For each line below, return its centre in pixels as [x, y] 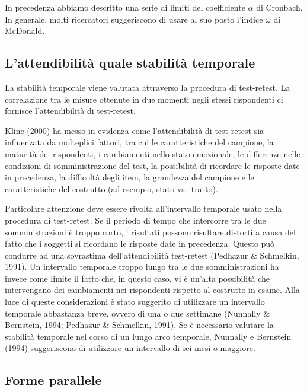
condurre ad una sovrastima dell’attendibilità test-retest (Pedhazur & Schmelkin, [152, 255]
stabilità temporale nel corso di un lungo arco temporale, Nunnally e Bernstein [148, 336]
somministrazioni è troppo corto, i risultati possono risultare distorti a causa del [150, 232]
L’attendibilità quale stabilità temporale [130, 63]
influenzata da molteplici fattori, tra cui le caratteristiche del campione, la [139, 142]
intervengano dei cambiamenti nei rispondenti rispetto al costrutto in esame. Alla [152, 290]
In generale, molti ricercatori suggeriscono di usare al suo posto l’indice [134, 19]
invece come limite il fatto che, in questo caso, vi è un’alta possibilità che [137, 278]
